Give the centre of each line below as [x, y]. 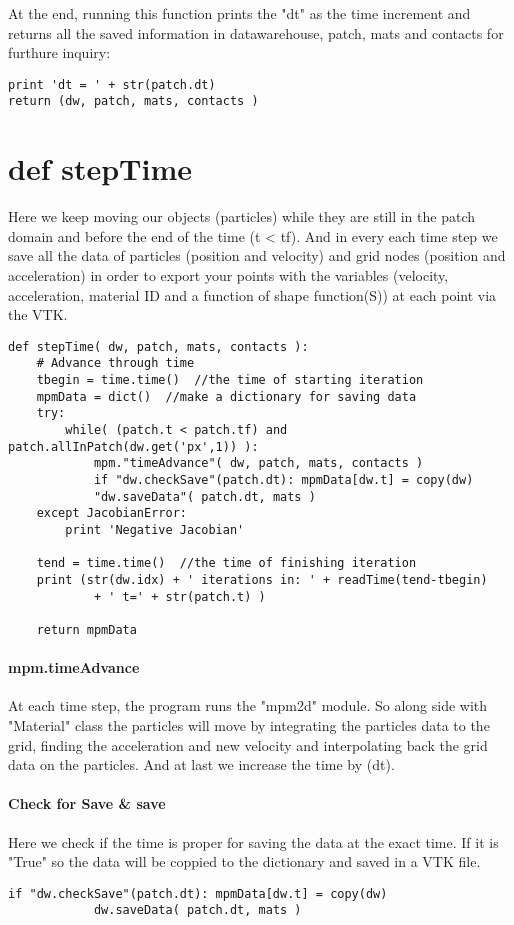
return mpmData [86, 629]
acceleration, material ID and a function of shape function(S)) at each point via [252, 294]
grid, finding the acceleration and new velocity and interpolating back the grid [248, 744]
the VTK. [38, 314]
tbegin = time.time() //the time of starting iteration [230, 380]
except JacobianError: [111, 513]
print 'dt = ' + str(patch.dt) [112, 84]
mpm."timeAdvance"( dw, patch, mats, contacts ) [258, 463]
